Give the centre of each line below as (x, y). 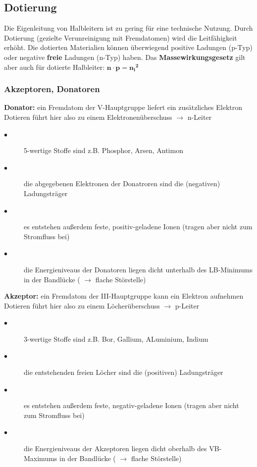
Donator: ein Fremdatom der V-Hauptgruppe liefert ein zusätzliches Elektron (123, 107)
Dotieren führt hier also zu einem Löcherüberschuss (82, 305)
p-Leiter (187, 305)
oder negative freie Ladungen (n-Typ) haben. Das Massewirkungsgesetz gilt (125, 57)
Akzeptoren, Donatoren (52, 89)
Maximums (41, 458)
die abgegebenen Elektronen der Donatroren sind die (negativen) (122, 183)
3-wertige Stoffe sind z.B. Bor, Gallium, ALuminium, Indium (116, 338)
